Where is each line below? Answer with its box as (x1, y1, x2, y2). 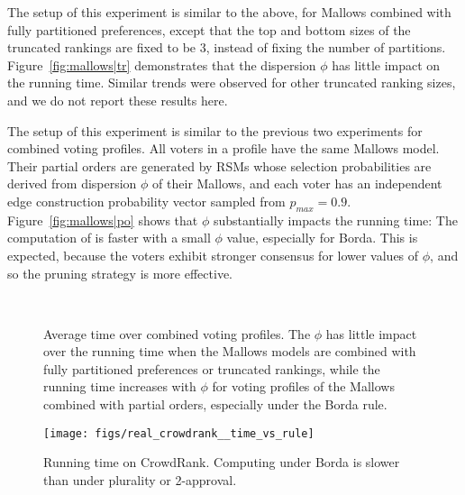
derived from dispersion (7, 174, 137, 193)
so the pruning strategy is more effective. (7, 263, 232, 282)
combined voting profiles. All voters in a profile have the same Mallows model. (7, 139, 440, 158)
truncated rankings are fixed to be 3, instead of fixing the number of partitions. (7, 38, 446, 57)
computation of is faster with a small (7, 228, 211, 247)
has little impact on (332, 55, 441, 74)
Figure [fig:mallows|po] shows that (7, 210, 198, 229)
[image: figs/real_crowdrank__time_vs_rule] (43, 426, 315, 440)
